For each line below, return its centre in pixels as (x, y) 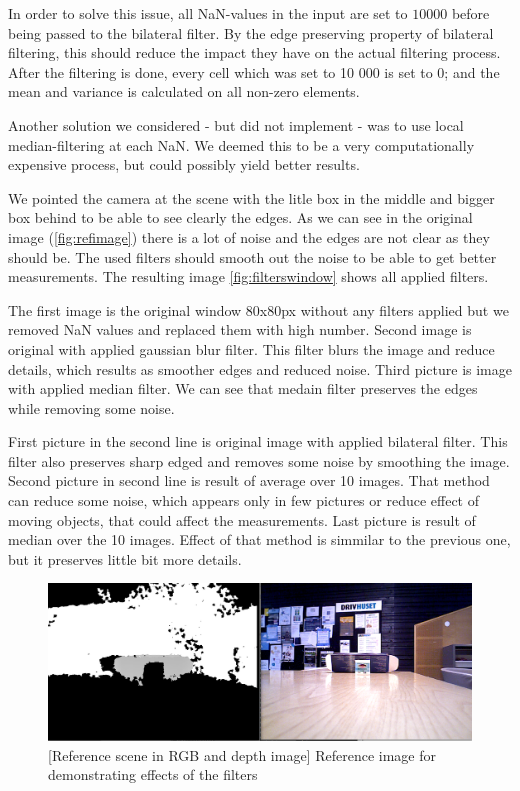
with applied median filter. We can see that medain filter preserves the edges (243, 388)
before (470, 13)
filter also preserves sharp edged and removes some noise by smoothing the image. (259, 460)
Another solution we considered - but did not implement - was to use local (236, 124)
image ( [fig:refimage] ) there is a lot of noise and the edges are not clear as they (249, 236)
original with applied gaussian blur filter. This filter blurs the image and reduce (251, 348)
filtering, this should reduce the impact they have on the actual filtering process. (254, 52)
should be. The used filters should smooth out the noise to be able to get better (252, 256)
